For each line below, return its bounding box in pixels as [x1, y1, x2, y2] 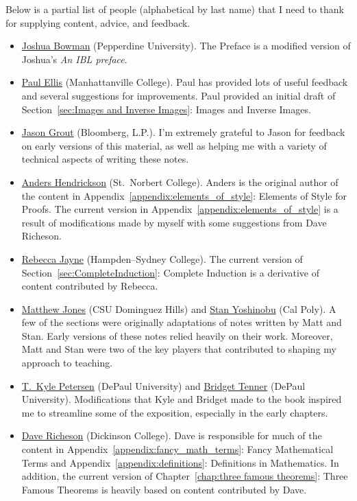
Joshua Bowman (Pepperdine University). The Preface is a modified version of [21, 38, 351, 53]
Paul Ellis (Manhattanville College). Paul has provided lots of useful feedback [21, 75, 348, 89]
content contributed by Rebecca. [21, 279, 158, 293]
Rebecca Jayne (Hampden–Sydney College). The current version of [21, 251, 303, 266]
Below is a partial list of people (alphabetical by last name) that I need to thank [5, 2, 344, 16]
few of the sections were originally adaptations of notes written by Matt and [21, 315, 342, 329]
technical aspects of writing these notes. [21, 152, 189, 166]
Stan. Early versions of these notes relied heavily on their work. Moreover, [21, 328, 333, 342]
